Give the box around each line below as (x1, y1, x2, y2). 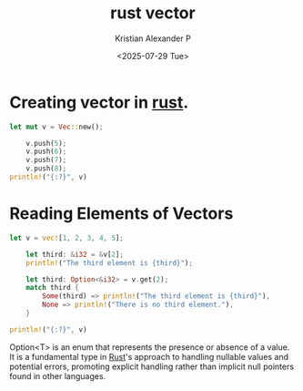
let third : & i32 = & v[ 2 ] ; (25, 250, 125, 259)
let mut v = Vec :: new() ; (9, 122, 104, 131)
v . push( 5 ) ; (25, 139, 67, 148)
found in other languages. (9, 370, 106, 381)
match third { (25, 283, 79, 293)
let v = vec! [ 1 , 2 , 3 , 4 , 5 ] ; (9, 233, 125, 242)
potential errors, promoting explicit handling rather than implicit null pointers (9, 361, 294, 372)
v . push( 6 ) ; (25, 147, 67, 157)
